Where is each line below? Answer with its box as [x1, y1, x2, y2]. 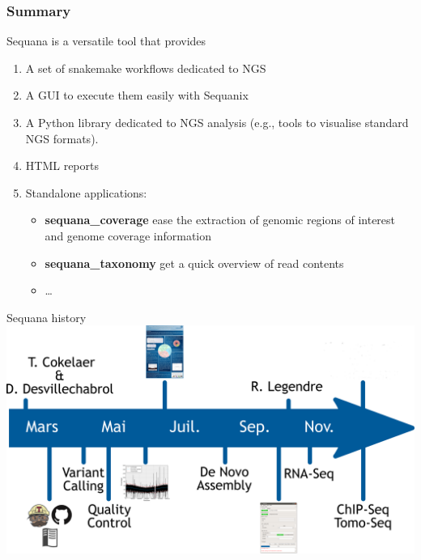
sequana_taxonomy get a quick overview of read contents [45, 254, 344, 271]
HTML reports [25, 157, 99, 174]
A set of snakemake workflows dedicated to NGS [25, 59, 266, 76]
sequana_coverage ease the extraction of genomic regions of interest [45, 211, 396, 228]
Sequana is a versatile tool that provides [6, 32, 206, 49]
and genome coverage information [45, 227, 212, 244]
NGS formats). [25, 129, 99, 146]
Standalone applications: [25, 184, 147, 201]
